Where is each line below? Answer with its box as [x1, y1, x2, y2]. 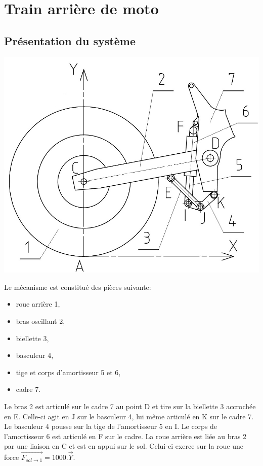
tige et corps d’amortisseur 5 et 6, [16, 367, 121, 377]
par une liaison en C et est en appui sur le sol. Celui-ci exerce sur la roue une [4, 441, 244, 451]
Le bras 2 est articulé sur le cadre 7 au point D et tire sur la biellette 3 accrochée [4, 401, 256, 411]
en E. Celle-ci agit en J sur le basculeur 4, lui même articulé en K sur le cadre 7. [4, 411, 254, 421]
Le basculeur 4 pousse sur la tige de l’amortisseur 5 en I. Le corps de [4, 421, 217, 431]
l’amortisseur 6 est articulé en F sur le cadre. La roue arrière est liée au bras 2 [4, 430, 247, 441]
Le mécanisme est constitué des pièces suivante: [4, 281, 151, 292]
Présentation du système [4, 32, 136, 48]
